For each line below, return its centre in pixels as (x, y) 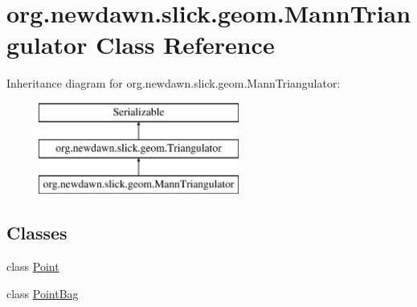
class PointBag (43, 293)
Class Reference (185, 45)
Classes (37, 233)
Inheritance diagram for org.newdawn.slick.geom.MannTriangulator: (174, 83)
